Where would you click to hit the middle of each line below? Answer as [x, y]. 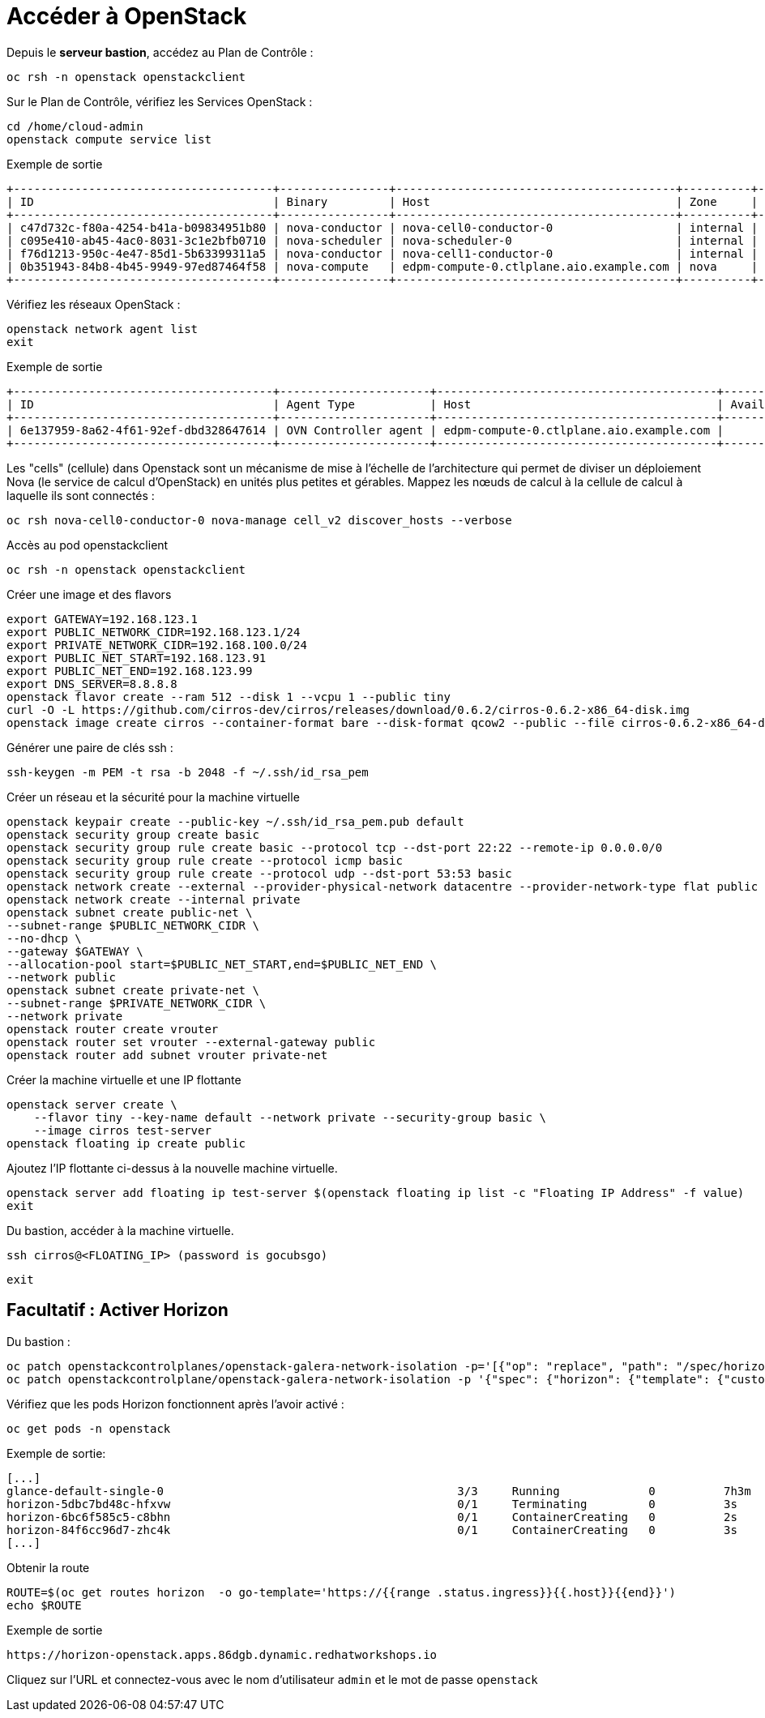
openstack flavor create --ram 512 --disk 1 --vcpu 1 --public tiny [229, 697]
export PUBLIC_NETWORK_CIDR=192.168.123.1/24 [154, 632]
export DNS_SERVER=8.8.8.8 [92, 684]
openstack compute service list [109, 139]
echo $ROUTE [44, 1605]
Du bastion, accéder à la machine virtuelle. [120, 1230]
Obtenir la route [48, 1567]
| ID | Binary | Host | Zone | [382, 201]
